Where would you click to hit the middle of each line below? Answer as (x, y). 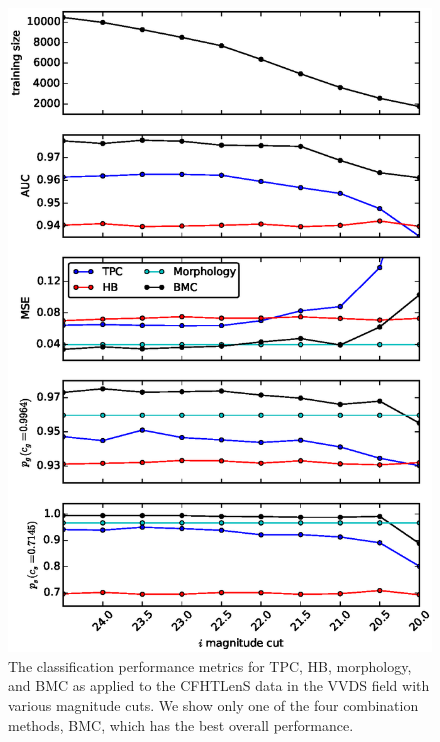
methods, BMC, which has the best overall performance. (181, 724)
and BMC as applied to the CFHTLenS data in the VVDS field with (219, 685)
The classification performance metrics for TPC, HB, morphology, (210, 665)
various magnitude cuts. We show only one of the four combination (213, 704)
